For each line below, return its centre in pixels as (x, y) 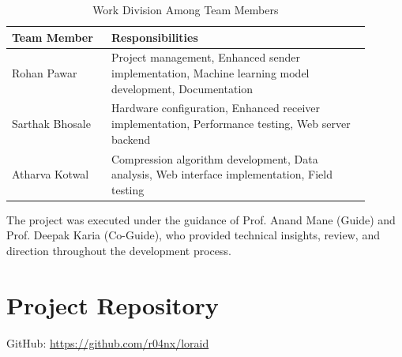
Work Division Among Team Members (186, 9)
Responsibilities (154, 37)
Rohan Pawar (45, 73)
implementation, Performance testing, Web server (231, 124)
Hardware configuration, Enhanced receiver (216, 108)
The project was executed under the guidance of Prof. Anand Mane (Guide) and (201, 219)
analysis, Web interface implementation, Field (222, 174)
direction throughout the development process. (119, 250)
